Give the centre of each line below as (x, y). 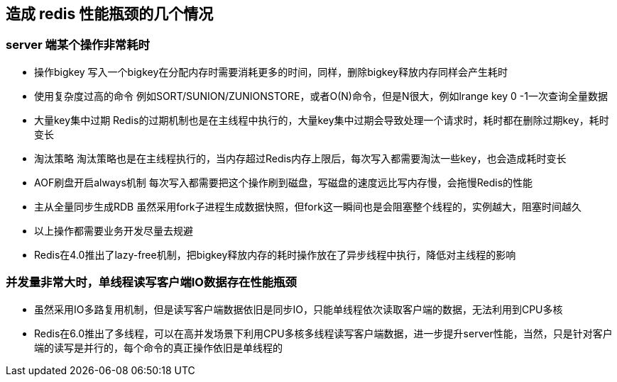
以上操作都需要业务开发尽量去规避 (114, 230)
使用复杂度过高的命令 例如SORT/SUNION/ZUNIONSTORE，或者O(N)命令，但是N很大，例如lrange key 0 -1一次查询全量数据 (321, 96)
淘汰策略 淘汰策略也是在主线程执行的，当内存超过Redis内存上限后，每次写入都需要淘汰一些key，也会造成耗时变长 (300, 158)
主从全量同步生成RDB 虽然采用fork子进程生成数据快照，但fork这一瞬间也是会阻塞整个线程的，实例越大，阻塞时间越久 (308, 206)
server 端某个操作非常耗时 (78, 45)
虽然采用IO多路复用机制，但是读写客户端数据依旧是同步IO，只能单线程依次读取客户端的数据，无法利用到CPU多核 (299, 309)
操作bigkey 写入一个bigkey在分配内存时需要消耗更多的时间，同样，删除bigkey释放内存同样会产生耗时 (271, 72)
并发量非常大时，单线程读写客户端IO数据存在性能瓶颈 (151, 282)
